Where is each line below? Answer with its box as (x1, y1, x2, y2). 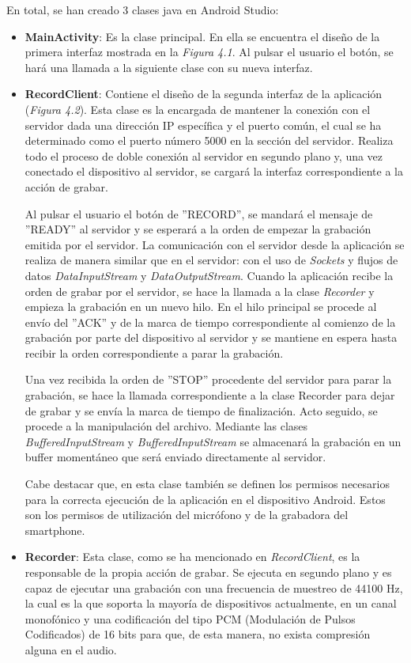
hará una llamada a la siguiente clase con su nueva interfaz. (25, 59, 313, 75)
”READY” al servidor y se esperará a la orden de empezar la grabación (25, 221, 371, 237)
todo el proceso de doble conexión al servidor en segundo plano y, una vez (25, 147, 383, 164)
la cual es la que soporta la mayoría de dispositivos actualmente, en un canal (25, 595, 397, 612)
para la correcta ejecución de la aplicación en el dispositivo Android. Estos (25, 491, 386, 507)
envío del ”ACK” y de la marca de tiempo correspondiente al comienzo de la (25, 313, 396, 330)
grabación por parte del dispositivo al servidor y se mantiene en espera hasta (25, 329, 398, 346)
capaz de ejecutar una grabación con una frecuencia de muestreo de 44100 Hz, (25, 579, 403, 596)
